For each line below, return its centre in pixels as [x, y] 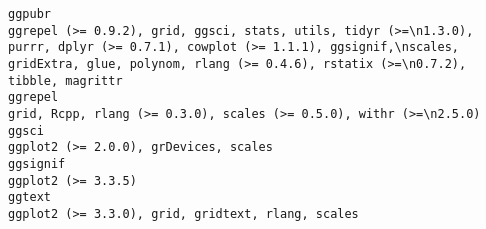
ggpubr [29, 14]
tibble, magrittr [65, 80]
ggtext [29, 197]
